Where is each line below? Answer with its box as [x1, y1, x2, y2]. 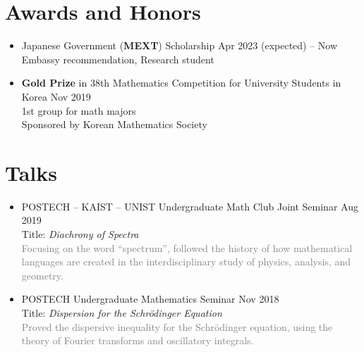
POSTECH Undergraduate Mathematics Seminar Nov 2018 [21, 291, 279, 306]
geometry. [21, 268, 63, 282]
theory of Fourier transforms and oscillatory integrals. [21, 333, 254, 348]
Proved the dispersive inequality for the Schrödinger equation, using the [21, 319, 333, 334]
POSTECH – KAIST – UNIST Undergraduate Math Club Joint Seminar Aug [21, 199, 358, 213]
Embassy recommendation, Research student [21, 51, 214, 66]
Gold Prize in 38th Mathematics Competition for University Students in [21, 75, 341, 90]
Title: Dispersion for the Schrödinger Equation [21, 305, 222, 320]
